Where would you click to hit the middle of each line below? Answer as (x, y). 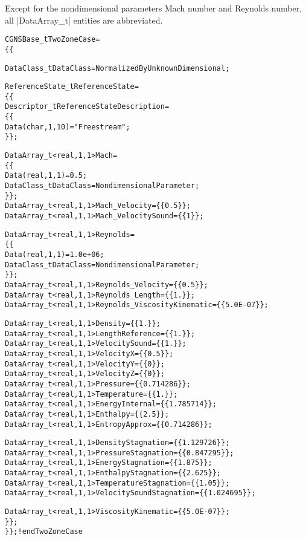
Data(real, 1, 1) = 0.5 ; (46, 176)
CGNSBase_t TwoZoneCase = (53, 40)
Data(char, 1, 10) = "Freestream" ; (68, 127)
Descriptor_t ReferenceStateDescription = (87, 107)
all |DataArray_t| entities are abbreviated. (84, 20)
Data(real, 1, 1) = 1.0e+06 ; (55, 255)
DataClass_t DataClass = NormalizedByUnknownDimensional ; (117, 68)
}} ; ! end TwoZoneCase (44, 532)
